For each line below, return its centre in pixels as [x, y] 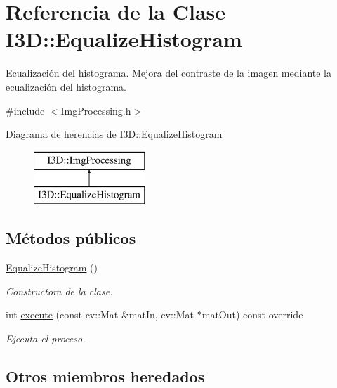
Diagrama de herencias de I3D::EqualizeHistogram [114, 134]
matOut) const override [252, 315]
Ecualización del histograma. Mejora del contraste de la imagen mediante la [169, 73]
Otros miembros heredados [105, 376]
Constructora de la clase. [59, 291]
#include [25, 110]
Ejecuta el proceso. [46, 338]
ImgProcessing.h [96, 110]
